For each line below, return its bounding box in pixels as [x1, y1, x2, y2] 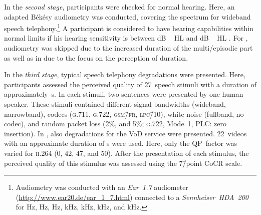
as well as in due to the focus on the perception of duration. [4, 52, 188, 63]
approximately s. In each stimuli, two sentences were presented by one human [4, 89, 243, 99]
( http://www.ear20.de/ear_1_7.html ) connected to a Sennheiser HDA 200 [16, 191, 249, 202]
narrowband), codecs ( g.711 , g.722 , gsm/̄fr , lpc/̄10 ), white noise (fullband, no [4, 108, 244, 119]
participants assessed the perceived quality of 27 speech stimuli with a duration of [4, 79, 256, 89]
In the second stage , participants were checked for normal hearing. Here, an [4, 2, 235, 12]
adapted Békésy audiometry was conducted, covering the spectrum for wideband [4, 11, 251, 22]
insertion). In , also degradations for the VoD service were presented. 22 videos [4, 128, 247, 138]
